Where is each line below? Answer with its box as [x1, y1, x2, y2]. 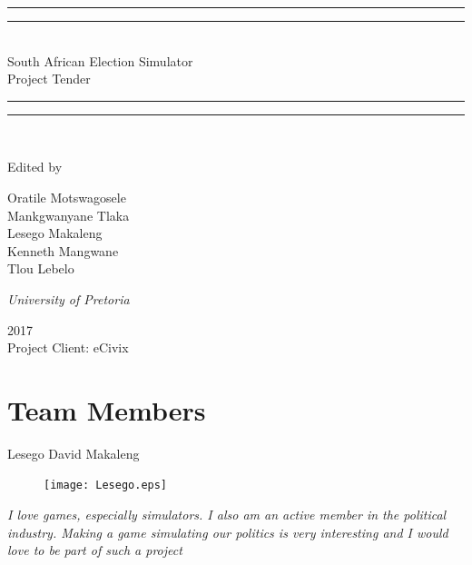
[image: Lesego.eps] [44, 479, 168, 492]
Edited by [7, 157, 63, 176]
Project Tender [7, 69, 91, 88]
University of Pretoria [7, 289, 130, 308]
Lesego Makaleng [7, 223, 103, 243]
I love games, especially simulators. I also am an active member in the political [7, 505, 447, 524]
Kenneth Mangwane [7, 241, 119, 260]
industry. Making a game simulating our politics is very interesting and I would [7, 522, 448, 541]
